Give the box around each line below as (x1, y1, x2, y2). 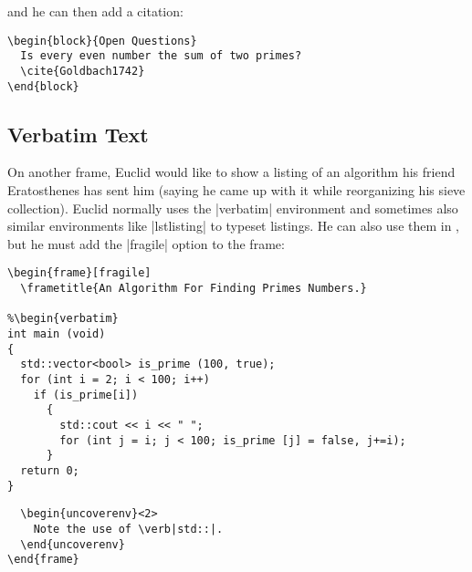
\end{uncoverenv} (20, 537, 125, 551)
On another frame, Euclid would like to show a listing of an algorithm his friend (7, 162, 456, 182)
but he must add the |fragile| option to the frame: (7, 234, 285, 253)
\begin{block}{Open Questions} (7, 34, 197, 47)
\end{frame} (7, 553, 79, 567)
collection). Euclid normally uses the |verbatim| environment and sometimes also (7, 198, 458, 217)
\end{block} (7, 79, 79, 93)
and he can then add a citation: (7, 2, 184, 20)
